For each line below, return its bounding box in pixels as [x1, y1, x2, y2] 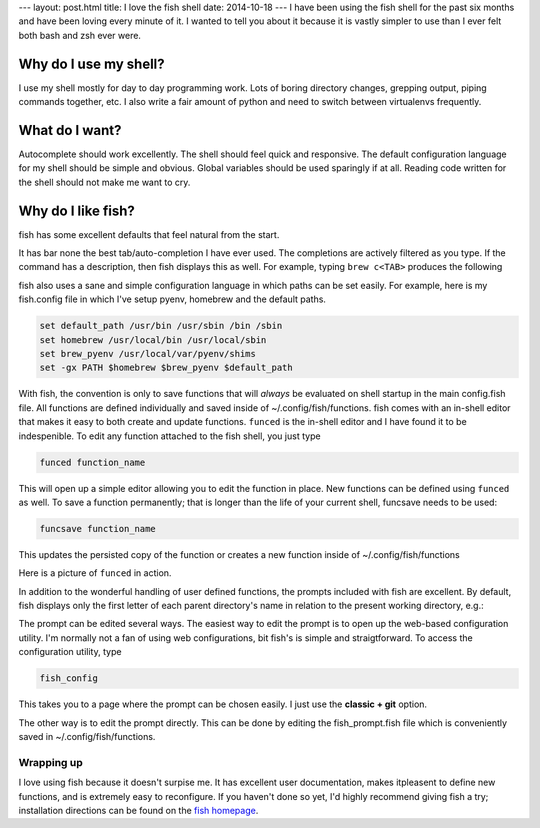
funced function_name [39, 456, 146, 468]
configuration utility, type [18, 646, 122, 658]
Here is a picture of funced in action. [18, 567, 172, 579]
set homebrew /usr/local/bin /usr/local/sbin [39, 334, 267, 345]
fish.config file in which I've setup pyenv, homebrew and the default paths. [18, 293, 327, 305]
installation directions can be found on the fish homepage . [18, 804, 259, 816]
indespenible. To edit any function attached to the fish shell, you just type [18, 430, 321, 442]
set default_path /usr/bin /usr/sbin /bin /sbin [39, 320, 283, 332]
